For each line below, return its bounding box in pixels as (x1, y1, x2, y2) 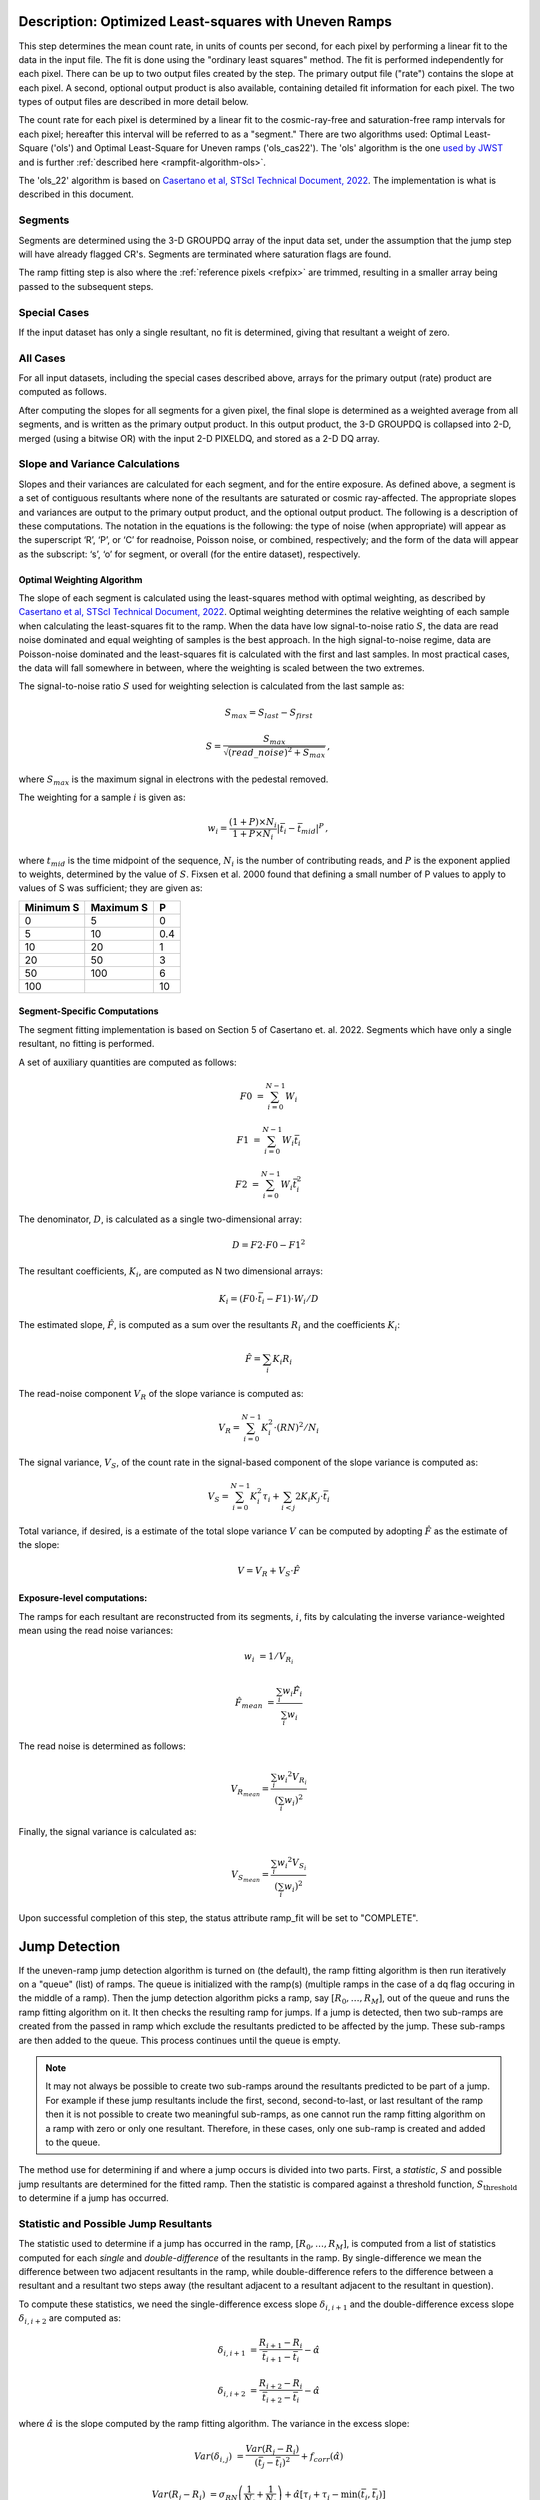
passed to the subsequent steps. (18, 280, 154, 292)
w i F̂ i (282, 1685, 303, 1699)
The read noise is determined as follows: (18, 1740, 186, 1752)
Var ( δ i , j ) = (193, 2450, 245, 2464)
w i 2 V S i (276, 1855, 307, 1872)
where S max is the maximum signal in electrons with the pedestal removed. (18, 773, 329, 787)
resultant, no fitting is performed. (18, 1038, 155, 1050)
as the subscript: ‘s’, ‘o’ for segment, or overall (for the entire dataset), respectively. (18, 548, 361, 560)
